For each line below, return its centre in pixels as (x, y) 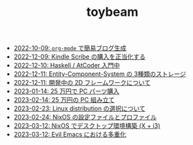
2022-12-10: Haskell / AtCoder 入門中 (67, 66)
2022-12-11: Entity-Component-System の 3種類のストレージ (100, 74)
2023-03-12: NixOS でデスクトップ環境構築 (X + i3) (87, 126)
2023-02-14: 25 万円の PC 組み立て (64, 100)
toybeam (112, 12)
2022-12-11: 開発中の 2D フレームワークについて (82, 83)
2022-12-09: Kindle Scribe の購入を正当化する (80, 57)
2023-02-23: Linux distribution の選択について (80, 108)
